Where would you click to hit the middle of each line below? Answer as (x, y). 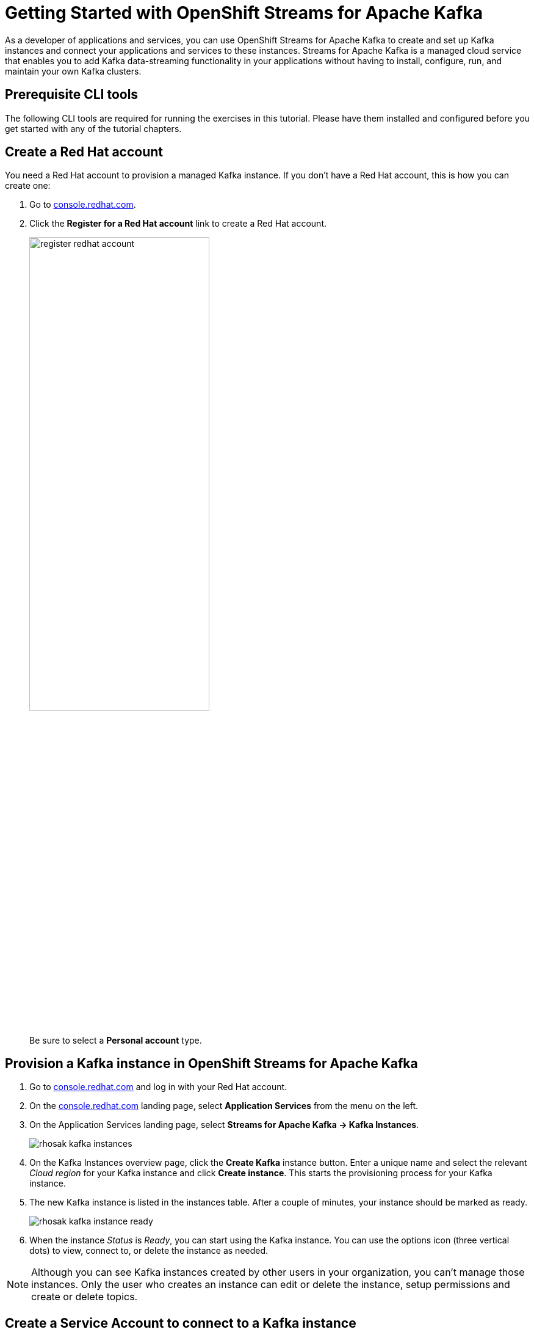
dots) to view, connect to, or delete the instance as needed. (149, 1251)
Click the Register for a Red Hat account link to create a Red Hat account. (178, 224)
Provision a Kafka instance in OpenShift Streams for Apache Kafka (211, 1064)
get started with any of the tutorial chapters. (93, 128)
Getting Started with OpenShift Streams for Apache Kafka (244, 13)
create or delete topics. (85, 1297)
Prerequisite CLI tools (72, 95)
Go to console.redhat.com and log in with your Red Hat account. (158, 1087)
